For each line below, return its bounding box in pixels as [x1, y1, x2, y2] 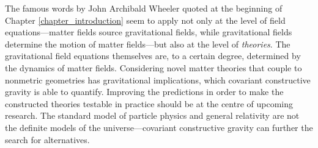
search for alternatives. [5, 133, 90, 146]
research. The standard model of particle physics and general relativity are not [5, 109, 300, 122]
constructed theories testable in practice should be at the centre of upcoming [5, 97, 294, 110]
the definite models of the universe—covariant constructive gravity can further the [5, 121, 313, 133]
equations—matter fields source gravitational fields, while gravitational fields [5, 26, 292, 38]
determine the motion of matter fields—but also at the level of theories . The [5, 37, 290, 50]
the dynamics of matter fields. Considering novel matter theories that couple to [5, 61, 302, 74]
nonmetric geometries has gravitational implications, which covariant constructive [5, 73, 311, 86]
